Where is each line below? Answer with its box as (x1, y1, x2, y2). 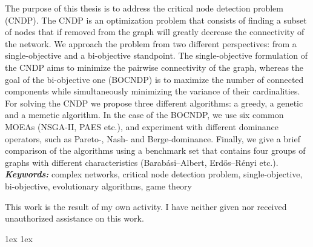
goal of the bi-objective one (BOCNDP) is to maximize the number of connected (5, 73, 304, 85)
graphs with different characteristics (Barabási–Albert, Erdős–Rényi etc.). (5, 156, 278, 168)
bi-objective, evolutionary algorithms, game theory (5, 179, 192, 192)
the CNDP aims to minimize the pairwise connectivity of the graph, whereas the (5, 61, 304, 73)
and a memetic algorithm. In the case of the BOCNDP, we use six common (5, 108, 284, 121)
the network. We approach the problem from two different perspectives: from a (5, 37, 297, 50)
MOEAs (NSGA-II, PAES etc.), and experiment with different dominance (5, 120, 278, 133)
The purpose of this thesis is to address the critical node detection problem (5, 2, 283, 14)
